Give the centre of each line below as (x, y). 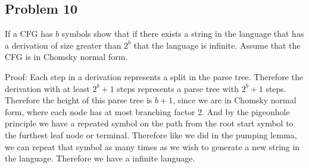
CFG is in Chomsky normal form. (66, 57)
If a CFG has (29, 34)
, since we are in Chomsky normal (235, 100)
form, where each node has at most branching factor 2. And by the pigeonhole (147, 111)
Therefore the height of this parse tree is (79, 100)
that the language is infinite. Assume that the (217, 45)
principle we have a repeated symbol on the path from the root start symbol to (149, 123)
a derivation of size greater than (63, 45)
